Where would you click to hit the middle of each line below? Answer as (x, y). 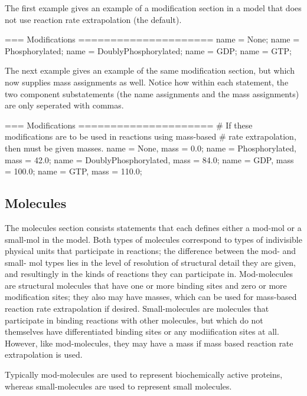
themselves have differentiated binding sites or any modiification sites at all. (142, 331)
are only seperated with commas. (64, 105)
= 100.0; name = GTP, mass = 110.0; (74, 171)
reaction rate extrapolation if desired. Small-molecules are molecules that (137, 308)
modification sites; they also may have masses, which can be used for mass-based (151, 297)
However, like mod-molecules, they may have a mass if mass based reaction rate (149, 343)
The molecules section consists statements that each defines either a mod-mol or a (153, 227)
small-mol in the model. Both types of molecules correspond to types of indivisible (153, 239)
